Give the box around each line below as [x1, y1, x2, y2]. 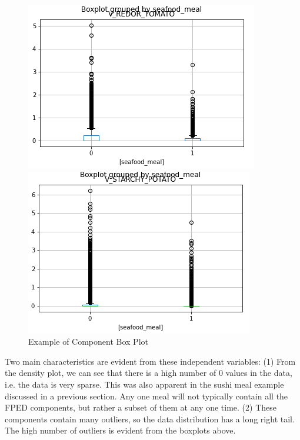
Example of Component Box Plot [28, 335, 148, 348]
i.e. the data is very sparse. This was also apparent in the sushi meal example [5, 378, 284, 390]
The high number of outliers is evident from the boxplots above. [5, 424, 236, 436]
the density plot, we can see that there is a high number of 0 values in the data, [5, 366, 292, 379]
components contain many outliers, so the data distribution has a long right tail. [5, 412, 295, 425]
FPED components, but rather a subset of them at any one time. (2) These [5, 401, 276, 414]
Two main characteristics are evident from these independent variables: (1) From [5, 355, 296, 367]
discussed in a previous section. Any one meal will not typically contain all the [5, 389, 288, 402]
